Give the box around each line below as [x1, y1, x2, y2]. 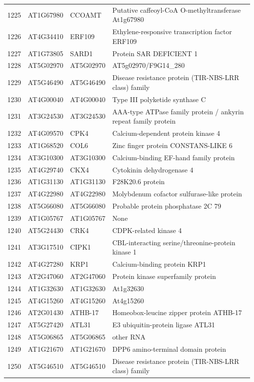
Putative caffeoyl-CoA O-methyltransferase [112, 4, 241, 15]
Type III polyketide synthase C [112, 94, 206, 104]
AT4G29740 [28, 164, 63, 174]
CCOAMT [70, 9, 102, 20]
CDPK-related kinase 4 [112, 225, 182, 235]
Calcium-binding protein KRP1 [112, 259, 206, 269]
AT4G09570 [28, 128, 63, 138]
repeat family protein [112, 116, 176, 126]
